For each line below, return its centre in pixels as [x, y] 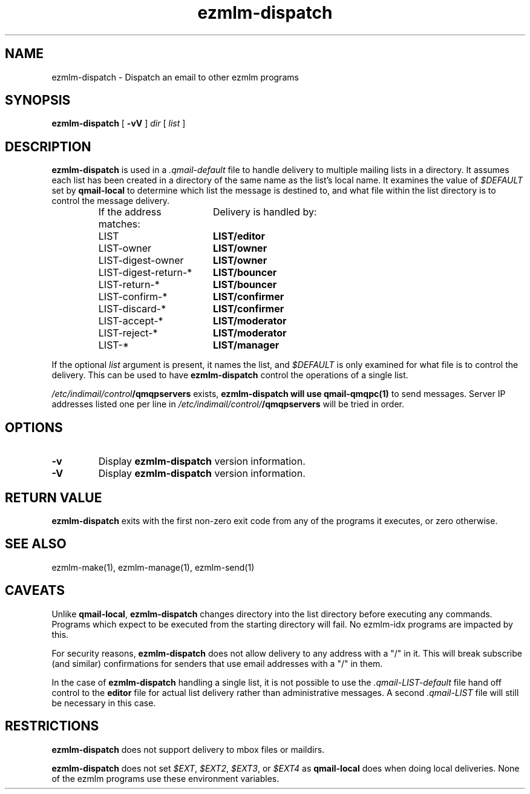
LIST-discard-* [132, 309]
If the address [130, 212]
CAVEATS [35, 591]
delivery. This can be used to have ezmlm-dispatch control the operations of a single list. [230, 375]
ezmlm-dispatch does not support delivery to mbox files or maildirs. [188, 749]
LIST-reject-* [128, 333]
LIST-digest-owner [141, 261]
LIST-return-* [129, 285]
